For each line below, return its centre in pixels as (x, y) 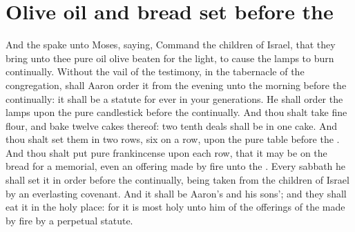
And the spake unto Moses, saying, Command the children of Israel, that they (171, 45)
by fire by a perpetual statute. (69, 220)
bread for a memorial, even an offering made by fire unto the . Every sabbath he (176, 166)
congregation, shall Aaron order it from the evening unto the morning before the (176, 85)
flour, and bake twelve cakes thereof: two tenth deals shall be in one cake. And (172, 125)
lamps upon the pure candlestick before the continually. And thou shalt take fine (176, 112)
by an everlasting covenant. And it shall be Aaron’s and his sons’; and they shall (176, 193)
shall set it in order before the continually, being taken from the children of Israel (177, 180)
